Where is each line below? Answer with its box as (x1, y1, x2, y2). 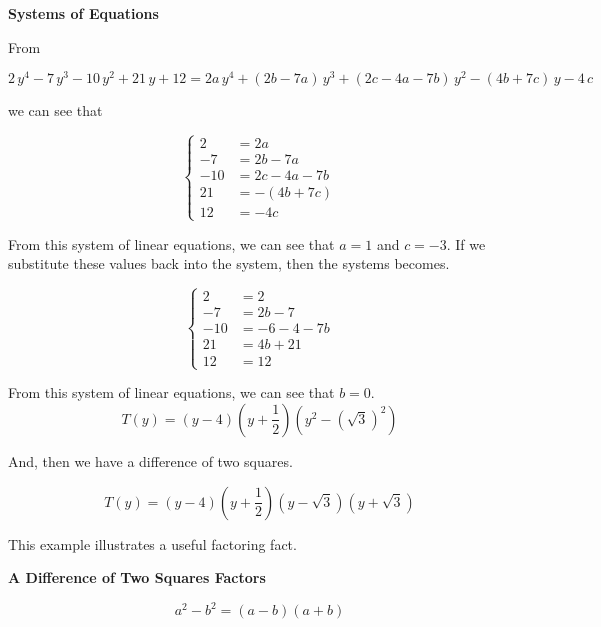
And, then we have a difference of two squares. (8, 450, 293, 471)
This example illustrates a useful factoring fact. (8, 533, 297, 554)
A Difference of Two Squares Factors (8, 567, 266, 588)
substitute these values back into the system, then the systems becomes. (8, 253, 450, 274)
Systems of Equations (8, 3, 159, 23)
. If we (446, 233, 486, 254)
